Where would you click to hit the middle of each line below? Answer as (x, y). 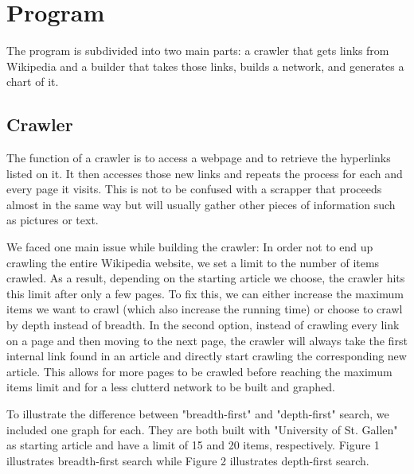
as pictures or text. (53, 220)
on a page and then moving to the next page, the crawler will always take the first (207, 340)
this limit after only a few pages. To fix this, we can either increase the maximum (205, 293)
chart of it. (33, 82)
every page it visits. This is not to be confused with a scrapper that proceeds (194, 189)
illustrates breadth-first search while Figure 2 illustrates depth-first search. (188, 460)
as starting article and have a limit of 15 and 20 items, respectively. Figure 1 (193, 445)
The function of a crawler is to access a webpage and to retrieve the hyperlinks (199, 158)
